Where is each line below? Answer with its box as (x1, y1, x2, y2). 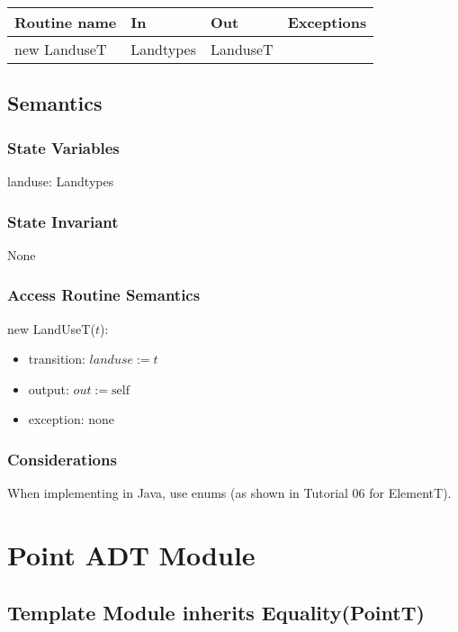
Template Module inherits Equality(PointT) (7, 598, 425, 626)
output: (28, 379, 69, 398)
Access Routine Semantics (7, 284, 201, 306)
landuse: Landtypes (7, 172, 114, 190)
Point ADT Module (7, 537, 256, 573)
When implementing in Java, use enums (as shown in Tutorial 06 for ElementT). (7, 483, 452, 502)
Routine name (14, 12, 117, 32)
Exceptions (287, 12, 367, 32)
